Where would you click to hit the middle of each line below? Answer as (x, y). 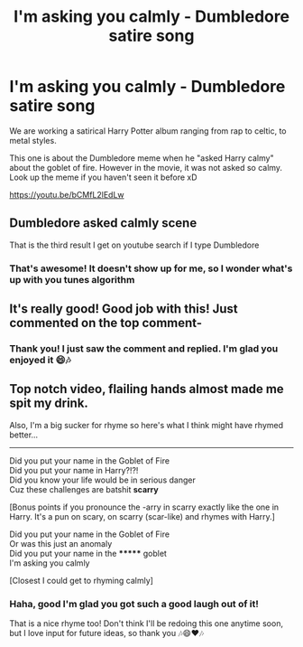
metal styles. (33, 140)
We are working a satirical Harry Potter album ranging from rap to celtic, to (148, 131)
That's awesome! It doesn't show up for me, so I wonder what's (151, 268)
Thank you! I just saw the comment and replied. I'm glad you (144, 348)
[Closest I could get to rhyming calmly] (81, 580)
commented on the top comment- (106, 323)
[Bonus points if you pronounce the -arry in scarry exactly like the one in (144, 507)
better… (24, 435)
